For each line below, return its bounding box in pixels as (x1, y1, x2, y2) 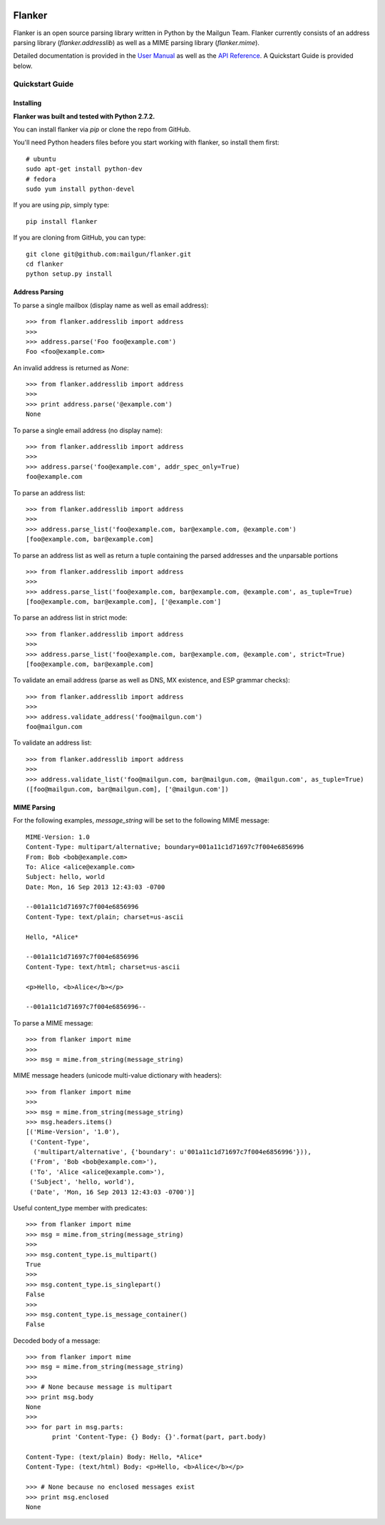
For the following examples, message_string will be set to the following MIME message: (13, 816, 270, 825)
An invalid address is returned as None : (13, 363, 129, 372)
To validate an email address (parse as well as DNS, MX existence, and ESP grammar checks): (13, 676, 290, 685)
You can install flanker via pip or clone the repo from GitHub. (13, 125, 191, 134)
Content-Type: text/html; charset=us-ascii (26, 963, 180, 971)
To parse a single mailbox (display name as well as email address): (13, 301, 209, 309)
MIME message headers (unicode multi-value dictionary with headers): (13, 1071, 222, 1080)
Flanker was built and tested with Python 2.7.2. (13, 111, 155, 121)
